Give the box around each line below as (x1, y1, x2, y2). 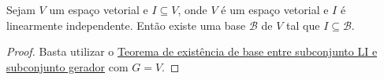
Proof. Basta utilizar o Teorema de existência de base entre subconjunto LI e (6, 43, 378, 60)
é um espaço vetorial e (221, 2, 329, 17)
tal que (286, 16, 320, 33)
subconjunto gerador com (6, 58, 129, 75)
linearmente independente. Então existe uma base (6, 16, 246, 33)
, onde (177, 2, 207, 17)
